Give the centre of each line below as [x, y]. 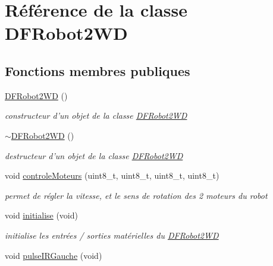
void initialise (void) [41, 215]
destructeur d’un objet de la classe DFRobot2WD [94, 155]
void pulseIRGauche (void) [54, 255]
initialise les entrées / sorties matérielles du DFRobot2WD [112, 235]
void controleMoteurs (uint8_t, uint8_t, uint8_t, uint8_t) [112, 175]
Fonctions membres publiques [98, 70]
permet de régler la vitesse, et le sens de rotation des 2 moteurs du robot [136, 195]
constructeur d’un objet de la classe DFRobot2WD [96, 115]
